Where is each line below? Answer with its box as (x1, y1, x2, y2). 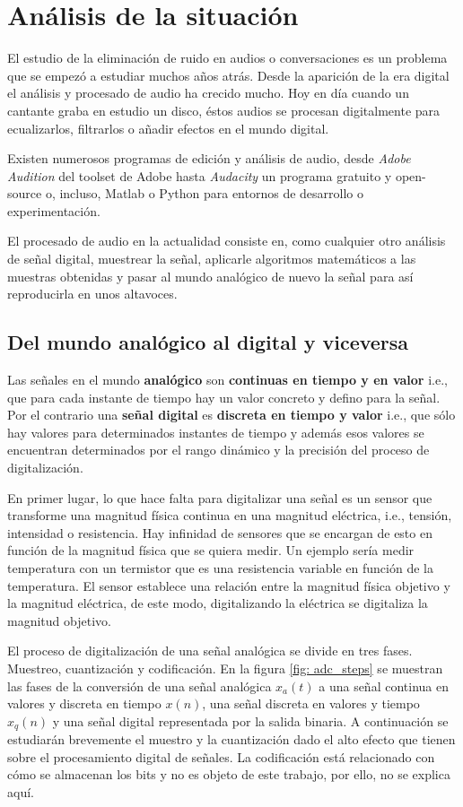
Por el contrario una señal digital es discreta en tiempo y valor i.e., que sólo (7, 405, 456, 424)
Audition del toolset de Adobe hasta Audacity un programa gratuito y (7, 166, 392, 185)
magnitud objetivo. (7, 611, 111, 629)
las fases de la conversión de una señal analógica (7, 676, 272, 695)
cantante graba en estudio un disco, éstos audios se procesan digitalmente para (7, 100, 441, 119)
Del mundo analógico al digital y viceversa (7, 328, 409, 356)
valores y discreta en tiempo (7, 694, 162, 713)
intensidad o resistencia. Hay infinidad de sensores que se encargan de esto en (7, 523, 432, 542)
